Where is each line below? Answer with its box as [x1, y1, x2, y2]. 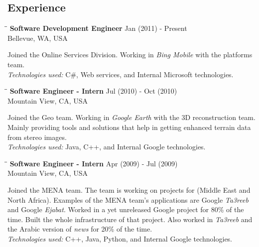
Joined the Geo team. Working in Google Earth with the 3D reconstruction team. [7, 112, 256, 123]
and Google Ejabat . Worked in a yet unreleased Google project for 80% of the [7, 204, 244, 215]
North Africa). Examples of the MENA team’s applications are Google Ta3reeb [7, 194, 249, 205]
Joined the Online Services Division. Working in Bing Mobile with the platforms [7, 49, 253, 60]
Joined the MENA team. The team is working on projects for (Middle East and [7, 184, 251, 195]
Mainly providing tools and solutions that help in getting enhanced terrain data [7, 122, 251, 132]
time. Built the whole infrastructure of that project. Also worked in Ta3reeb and [7, 214, 253, 224]
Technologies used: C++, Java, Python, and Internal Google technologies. [7, 233, 233, 244]
